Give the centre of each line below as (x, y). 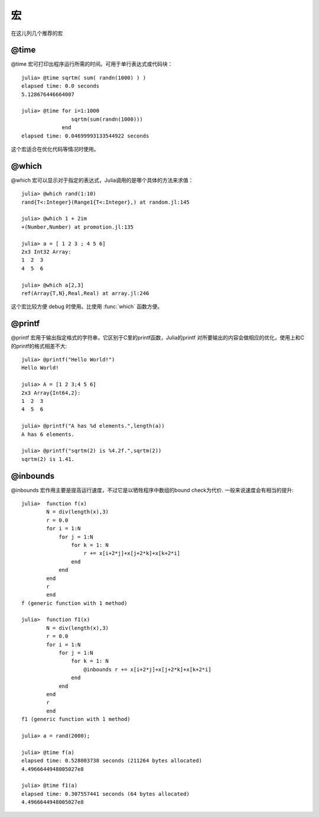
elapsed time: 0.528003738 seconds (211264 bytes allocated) (112, 761)
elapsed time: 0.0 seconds (61, 86)
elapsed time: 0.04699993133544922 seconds (85, 136)
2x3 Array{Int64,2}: (51, 393)
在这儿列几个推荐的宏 (37, 33)
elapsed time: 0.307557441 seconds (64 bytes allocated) (106, 794)
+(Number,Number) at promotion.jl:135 (78, 227)
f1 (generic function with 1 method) (76, 719)
